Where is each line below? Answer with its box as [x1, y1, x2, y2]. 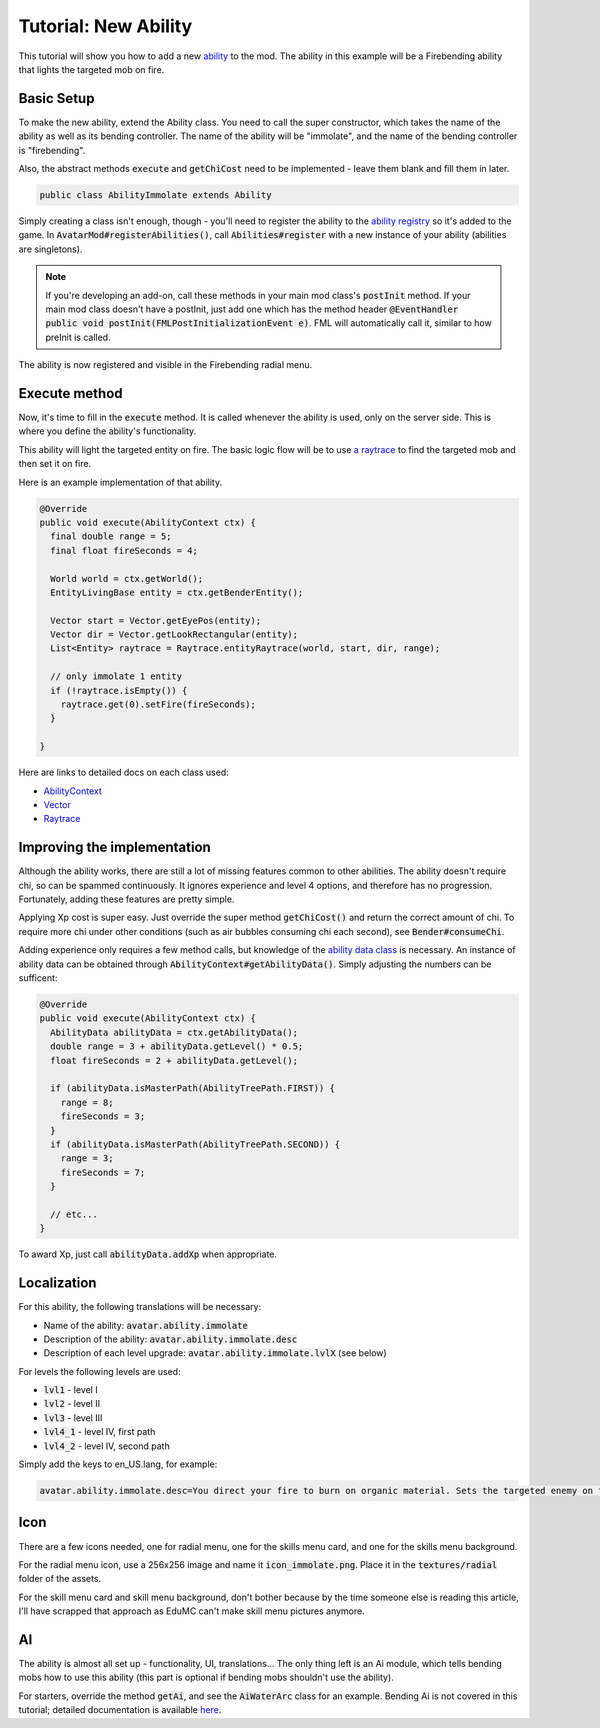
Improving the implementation [18, 839, 212, 856]
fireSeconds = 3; [60, 1111, 146, 1122]
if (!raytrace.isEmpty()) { [50, 685, 188, 696]
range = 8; [60, 1096, 114, 1108]
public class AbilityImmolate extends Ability [39, 190, 272, 200]
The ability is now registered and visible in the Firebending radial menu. [18, 359, 313, 371]
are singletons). [18, 243, 83, 255]
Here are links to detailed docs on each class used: [18, 766, 229, 779]
